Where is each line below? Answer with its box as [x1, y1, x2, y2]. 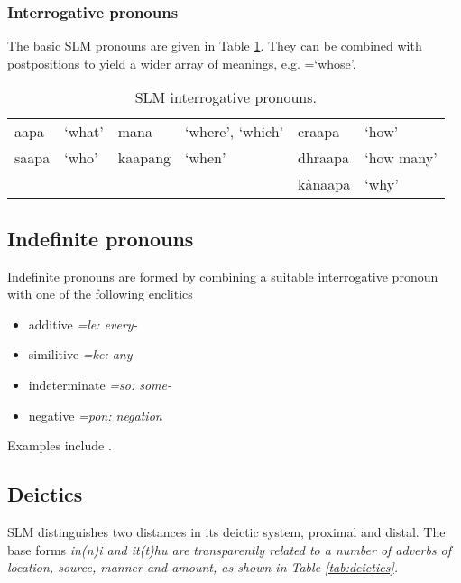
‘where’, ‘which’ [185, 121, 283, 143]
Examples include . [7, 436, 112, 455]
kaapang [117, 147, 171, 169]
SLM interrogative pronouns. [134, 87, 318, 108]
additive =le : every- [28, 314, 138, 333]
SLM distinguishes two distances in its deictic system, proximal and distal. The [7, 522, 446, 541]
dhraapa [297, 147, 349, 169]
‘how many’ [364, 147, 438, 169]
